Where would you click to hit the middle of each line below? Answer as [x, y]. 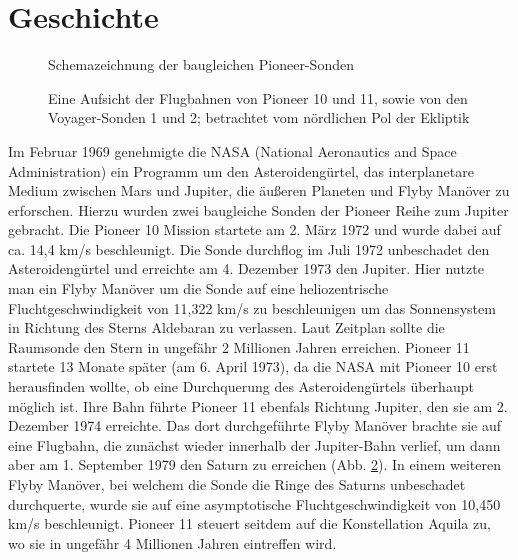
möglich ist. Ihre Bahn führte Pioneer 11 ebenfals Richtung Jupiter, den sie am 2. [258, 405]
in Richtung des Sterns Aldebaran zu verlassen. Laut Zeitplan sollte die [226, 327]
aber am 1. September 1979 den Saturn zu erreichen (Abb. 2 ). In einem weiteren [254, 464]
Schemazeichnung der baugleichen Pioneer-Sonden [201, 64]
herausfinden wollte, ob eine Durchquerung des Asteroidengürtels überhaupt [241, 386]
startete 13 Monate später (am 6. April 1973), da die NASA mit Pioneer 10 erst [253, 366]
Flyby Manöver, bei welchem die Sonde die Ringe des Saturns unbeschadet [237, 484]
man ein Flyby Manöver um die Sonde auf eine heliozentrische [198, 288]
